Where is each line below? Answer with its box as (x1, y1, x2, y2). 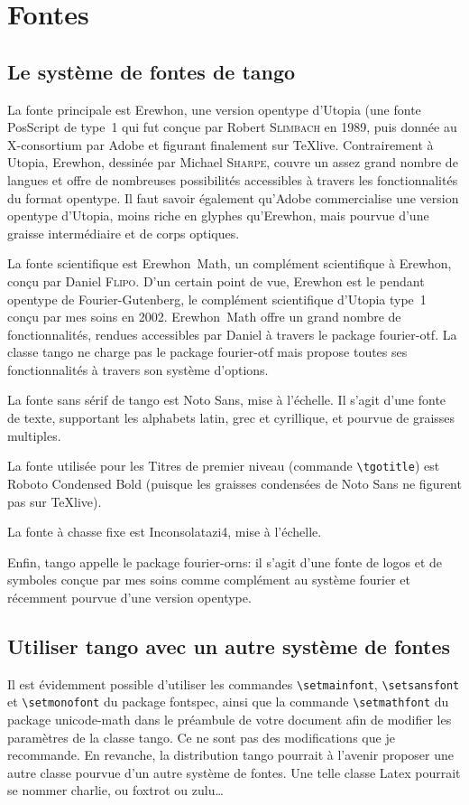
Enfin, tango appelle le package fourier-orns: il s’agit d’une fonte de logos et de (7, 552, 443, 571)
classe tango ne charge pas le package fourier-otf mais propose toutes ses (7, 342, 408, 361)
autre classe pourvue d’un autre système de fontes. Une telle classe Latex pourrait (7, 763, 461, 782)
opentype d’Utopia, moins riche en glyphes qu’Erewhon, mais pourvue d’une (7, 206, 429, 225)
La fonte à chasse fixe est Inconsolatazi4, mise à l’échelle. (7, 522, 322, 541)
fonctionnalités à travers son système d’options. (7, 360, 269, 379)
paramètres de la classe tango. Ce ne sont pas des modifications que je (7, 727, 395, 746)
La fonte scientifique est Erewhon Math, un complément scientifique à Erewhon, (7, 254, 452, 273)
